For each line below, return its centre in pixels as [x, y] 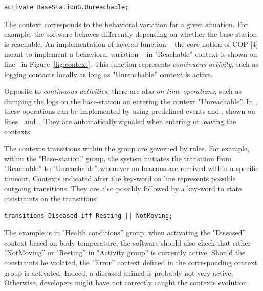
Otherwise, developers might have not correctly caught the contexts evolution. [127, 283]
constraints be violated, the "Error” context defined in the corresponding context [131, 263]
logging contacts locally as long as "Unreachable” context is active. [108, 74]
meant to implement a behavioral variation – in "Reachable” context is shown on [131, 54]
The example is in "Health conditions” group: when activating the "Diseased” [125, 233]
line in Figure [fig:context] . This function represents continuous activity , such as [131, 64]
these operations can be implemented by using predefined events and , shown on [130, 111]
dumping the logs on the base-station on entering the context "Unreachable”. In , [131, 101]
